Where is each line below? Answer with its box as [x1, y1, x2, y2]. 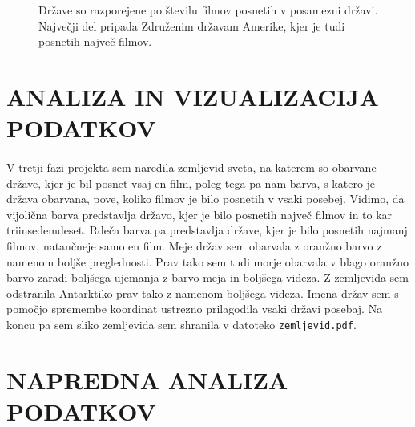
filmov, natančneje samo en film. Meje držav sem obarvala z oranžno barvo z [6, 237, 382, 254]
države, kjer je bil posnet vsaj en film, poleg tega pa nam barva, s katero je [6, 174, 376, 191]
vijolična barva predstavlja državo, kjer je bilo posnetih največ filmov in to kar [6, 205, 393, 222]
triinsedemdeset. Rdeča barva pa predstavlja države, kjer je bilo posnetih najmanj [6, 222, 408, 238]
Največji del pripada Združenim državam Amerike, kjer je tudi [38, 17, 345, 34]
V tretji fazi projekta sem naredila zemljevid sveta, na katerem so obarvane [6, 158, 377, 175]
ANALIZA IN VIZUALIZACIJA [6, 79, 379, 112]
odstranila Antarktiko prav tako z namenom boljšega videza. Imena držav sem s [6, 284, 399, 301]
